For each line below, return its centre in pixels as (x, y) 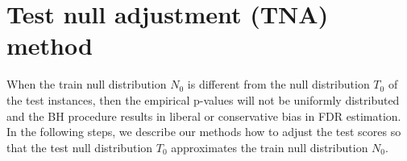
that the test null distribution (80, 147)
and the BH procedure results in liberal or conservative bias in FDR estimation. (204, 116)
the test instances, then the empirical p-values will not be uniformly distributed (203, 99)
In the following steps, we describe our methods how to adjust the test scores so (204, 132)
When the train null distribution (87, 84)
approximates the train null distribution (270, 147)
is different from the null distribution (278, 84)
